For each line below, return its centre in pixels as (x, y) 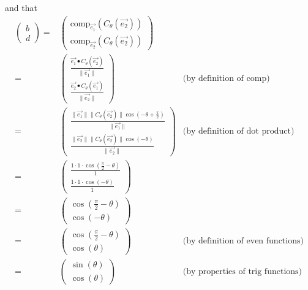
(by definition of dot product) (239, 132)
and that (21, 7)
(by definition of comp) (226, 78)
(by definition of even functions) (243, 241)
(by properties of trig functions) (242, 271)
